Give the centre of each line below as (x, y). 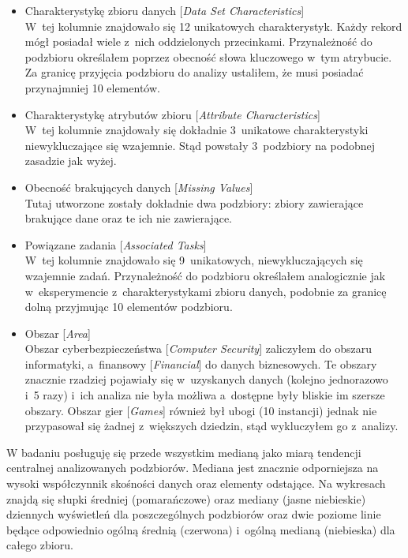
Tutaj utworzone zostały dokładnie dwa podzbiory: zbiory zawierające (194, 202)
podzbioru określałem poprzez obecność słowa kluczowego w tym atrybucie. (208, 56)
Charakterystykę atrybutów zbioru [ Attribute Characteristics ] (172, 114)
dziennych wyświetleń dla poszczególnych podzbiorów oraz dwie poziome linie (194, 514)
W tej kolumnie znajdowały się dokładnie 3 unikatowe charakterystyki (197, 130)
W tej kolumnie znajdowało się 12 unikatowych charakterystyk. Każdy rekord (213, 26)
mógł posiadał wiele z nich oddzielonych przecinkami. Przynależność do (198, 41)
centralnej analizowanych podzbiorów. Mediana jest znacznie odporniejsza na (193, 468)
